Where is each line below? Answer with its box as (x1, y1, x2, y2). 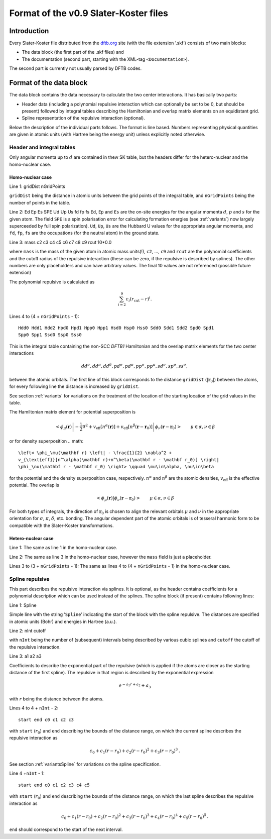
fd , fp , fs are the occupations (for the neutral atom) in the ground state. (9, 230, 160, 236)
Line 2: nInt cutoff (9, 628, 46, 634)
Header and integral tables (9, 144, 76, 151)
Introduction (9, 27, 49, 35)
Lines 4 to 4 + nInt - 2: (9, 705, 59, 711)
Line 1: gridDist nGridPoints (9, 183, 65, 189)
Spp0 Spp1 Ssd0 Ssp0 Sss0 (18, 332, 82, 338)
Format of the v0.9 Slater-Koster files (9, 8, 168, 19)
